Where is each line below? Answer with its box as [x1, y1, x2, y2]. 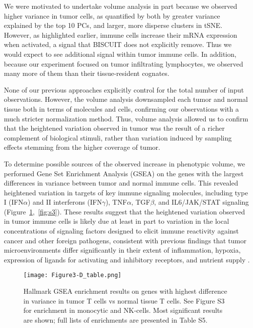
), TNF [105, 197, 127, 207]
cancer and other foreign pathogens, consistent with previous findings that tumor [4, 235, 247, 245]
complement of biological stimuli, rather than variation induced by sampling [4, 132, 232, 142]
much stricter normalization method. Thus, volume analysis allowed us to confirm [4, 113, 249, 123]
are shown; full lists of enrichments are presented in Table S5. [23, 314, 208, 325]
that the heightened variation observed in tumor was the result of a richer [4, 123, 225, 133]
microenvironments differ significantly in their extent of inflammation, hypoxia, [4, 245, 241, 255]
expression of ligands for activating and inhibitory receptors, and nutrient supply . [4, 254, 250, 264]
